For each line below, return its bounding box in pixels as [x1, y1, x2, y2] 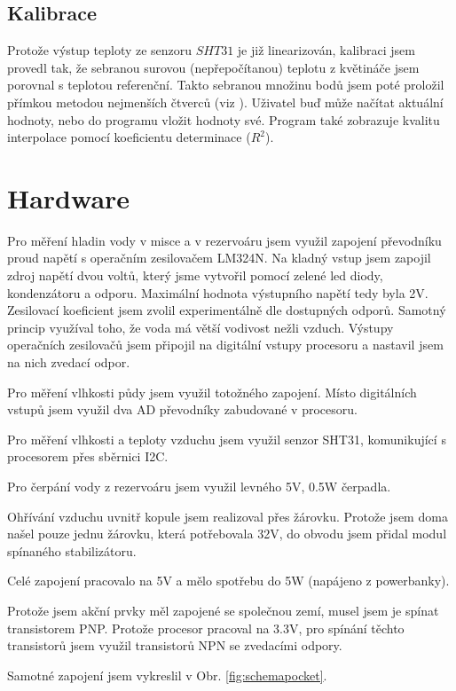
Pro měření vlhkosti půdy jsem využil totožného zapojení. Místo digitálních [7, 382, 417, 401]
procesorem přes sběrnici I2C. [7, 447, 169, 466]
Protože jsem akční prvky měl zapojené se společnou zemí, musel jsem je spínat [7, 601, 439, 619]
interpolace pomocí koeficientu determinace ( [7, 128, 251, 146]
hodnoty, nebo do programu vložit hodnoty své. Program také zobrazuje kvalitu [7, 110, 440, 129]
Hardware [7, 179, 130, 216]
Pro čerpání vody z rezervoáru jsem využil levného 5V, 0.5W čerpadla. [7, 477, 391, 496]
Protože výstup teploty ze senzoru [7, 41, 193, 59]
